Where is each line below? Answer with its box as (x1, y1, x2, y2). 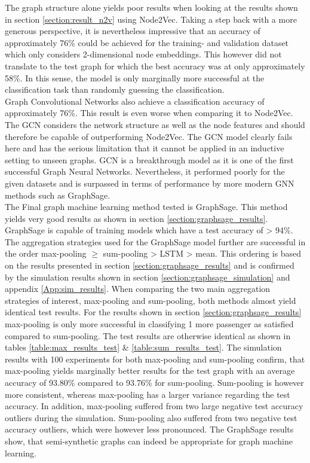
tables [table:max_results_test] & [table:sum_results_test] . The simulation (5, 341, 282, 354)
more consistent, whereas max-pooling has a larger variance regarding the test (5, 388, 290, 400)
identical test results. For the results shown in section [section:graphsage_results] (5, 306, 302, 318)
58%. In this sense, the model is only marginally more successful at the (5, 71, 265, 84)
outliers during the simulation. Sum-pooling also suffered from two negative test (5, 411, 297, 424)
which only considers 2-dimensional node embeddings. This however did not (5, 48, 282, 60)
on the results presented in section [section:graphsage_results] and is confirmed (5, 259, 294, 272)
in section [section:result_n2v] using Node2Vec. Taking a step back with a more (5, 13, 297, 25)
